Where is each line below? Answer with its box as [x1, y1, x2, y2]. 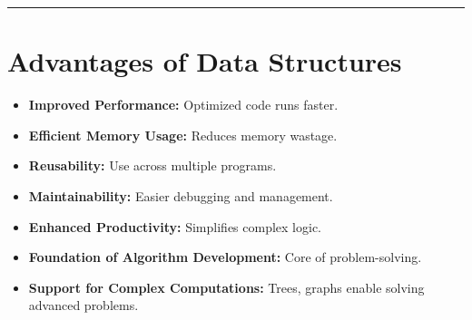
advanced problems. [28, 296, 139, 315]
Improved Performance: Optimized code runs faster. [28, 95, 339, 114]
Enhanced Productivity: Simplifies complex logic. [28, 217, 321, 236]
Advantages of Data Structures [7, 43, 402, 80]
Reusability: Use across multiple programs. [28, 156, 277, 175]
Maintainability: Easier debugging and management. [28, 186, 333, 205]
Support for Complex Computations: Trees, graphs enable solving [28, 277, 425, 296]
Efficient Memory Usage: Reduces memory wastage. [28, 125, 338, 144]
